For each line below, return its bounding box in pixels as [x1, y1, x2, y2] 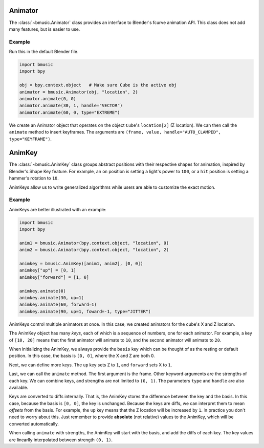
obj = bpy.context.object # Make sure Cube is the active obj [19, 82, 177, 88]
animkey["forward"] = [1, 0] [19, 274, 89, 280]
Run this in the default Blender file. [9, 49, 79, 55]
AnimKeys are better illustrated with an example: [9, 206, 107, 212]
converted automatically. [9, 421, 59, 426]
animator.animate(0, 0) [19, 96, 77, 101]
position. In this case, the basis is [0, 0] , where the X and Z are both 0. [9, 353, 155, 359]
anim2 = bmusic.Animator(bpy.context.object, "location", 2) [19, 247, 169, 253]
